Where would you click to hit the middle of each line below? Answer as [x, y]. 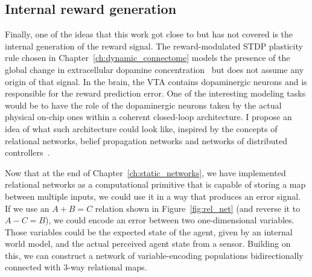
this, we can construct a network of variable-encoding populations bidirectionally [154, 255]
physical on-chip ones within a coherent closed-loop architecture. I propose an [148, 117]
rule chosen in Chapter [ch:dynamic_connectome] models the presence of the [148, 58]
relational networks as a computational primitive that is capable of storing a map [155, 184]
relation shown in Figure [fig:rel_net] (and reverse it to [198, 208]
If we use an [27, 208]
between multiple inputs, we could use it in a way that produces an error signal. [153, 196]
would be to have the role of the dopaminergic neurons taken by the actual [143, 105]
